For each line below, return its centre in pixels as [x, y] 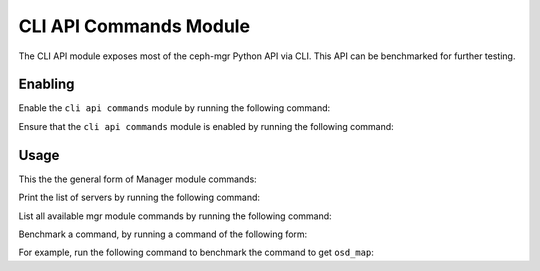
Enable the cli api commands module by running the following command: [174, 108]
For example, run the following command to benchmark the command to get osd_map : [196, 252]
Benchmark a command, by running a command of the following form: [163, 234]
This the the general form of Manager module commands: [137, 179]
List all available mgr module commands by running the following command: [175, 216]
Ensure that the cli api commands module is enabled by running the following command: [206, 126]
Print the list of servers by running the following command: [139, 197]
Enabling [46, 84]
